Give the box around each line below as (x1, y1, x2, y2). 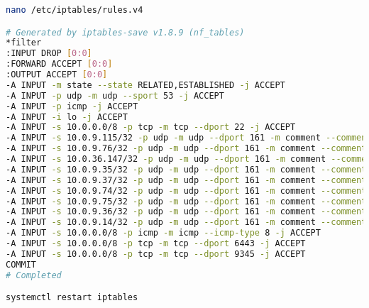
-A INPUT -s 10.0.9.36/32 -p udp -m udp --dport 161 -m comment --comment (6, 207, 367, 217)
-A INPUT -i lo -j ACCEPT (6, 111, 128, 122)
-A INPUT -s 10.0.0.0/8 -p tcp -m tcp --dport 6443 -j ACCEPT (6, 238, 306, 249)
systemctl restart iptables (6, 292, 138, 303)
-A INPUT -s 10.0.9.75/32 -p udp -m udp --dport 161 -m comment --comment (6, 196, 367, 207)
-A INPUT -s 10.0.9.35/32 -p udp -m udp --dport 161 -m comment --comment (6, 164, 367, 175)
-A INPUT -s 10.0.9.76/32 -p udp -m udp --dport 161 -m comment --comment (6, 143, 367, 154)
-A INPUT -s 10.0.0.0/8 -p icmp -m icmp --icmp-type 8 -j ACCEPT (6, 228, 321, 238)
